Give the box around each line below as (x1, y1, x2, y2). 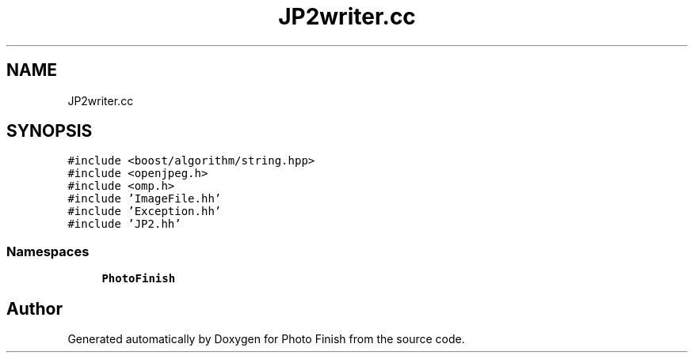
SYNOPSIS (6, 121, 93, 142)
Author (6, 298, 63, 319)
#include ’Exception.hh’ (67, 205, 222, 218)
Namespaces (6, 243, 90, 259)
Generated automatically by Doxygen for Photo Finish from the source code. (67, 332, 465, 346)
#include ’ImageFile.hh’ (67, 192, 222, 206)
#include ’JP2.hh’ (67, 217, 181, 231)
